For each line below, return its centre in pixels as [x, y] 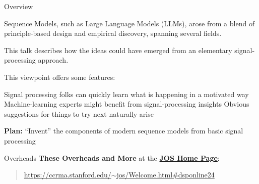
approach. [53, 60]
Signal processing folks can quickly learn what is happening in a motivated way [126, 94]
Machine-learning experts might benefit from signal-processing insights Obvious [127, 104]
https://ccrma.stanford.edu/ [68, 175]
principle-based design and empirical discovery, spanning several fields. [113, 33]
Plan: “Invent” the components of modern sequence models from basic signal [124, 131]
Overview [19, 6]
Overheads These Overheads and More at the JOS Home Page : [112, 157]
